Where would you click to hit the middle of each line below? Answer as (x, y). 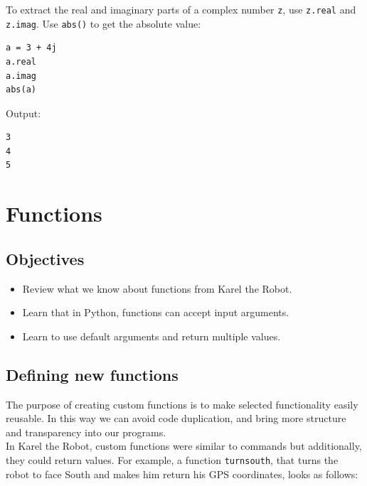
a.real (21, 61)
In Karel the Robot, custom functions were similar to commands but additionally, (184, 446)
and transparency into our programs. (86, 432)
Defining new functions (92, 374)
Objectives (45, 258)
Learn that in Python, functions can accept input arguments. (156, 312)
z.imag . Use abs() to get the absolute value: (103, 23)
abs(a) (21, 90)
